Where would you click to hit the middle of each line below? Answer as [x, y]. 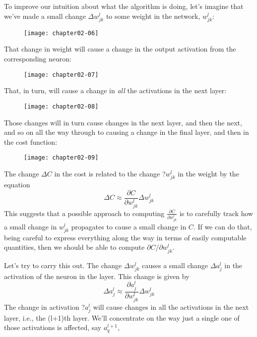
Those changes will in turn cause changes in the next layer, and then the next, [123, 122]
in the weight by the [208, 173]
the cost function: [31, 141]
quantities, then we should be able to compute [74, 247]
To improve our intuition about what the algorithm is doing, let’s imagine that [124, 6]
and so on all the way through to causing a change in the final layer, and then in [127, 132]
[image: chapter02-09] [61, 158]
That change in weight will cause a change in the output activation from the [120, 49]
